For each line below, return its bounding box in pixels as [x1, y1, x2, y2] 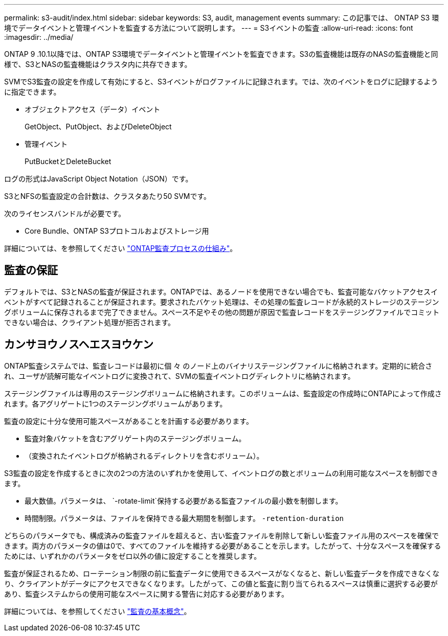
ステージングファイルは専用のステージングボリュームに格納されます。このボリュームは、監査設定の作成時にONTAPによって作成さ [4, 389, 442, 398]
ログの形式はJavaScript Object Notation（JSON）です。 [4, 174, 193, 183]
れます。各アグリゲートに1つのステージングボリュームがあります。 [4, 399, 227, 408]
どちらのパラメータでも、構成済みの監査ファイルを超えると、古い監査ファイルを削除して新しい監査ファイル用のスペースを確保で [4, 531, 439, 540]
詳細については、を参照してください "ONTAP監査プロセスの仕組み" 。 [4, 244, 237, 253]
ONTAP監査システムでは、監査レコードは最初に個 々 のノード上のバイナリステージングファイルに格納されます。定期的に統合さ [4, 361, 433, 370]
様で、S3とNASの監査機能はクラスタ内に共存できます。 [4, 60, 192, 69]
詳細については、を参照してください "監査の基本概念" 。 [4, 606, 191, 616]
